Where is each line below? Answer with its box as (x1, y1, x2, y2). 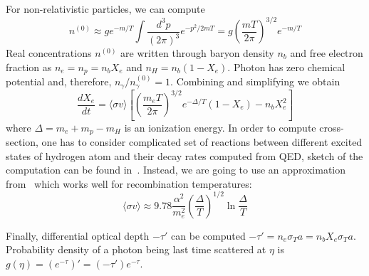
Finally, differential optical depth (6, 228, 150, 243)
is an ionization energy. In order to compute (124, 120, 316, 134)
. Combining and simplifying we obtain (170, 74, 341, 89)
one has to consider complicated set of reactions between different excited (41, 134, 363, 149)
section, (6, 134, 38, 149)
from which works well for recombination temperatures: (6, 176, 252, 191)
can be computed (171, 228, 246, 243)
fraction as (6, 59, 52, 74)
